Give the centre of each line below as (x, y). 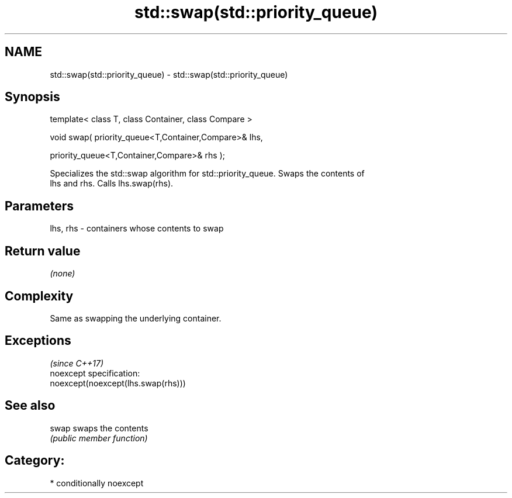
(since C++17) (77, 363)
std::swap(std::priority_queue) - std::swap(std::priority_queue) (169, 74)
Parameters (39, 206)
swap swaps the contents (99, 428)
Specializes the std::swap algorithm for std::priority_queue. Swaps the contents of (207, 174)
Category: (35, 461)
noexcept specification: (95, 373)
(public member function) (99, 438)
